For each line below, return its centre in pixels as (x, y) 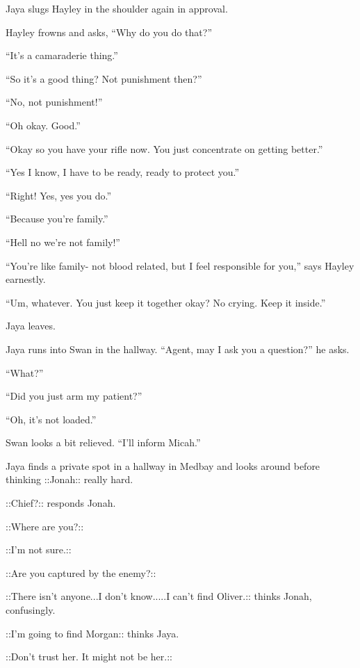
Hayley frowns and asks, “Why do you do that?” (109, 32)
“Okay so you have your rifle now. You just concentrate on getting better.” (164, 148)
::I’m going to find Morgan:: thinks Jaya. (92, 633)
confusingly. (31, 610)
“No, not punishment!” (54, 102)
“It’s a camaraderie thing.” (62, 55)
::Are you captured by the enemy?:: (81, 572)
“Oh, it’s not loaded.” (51, 419)
